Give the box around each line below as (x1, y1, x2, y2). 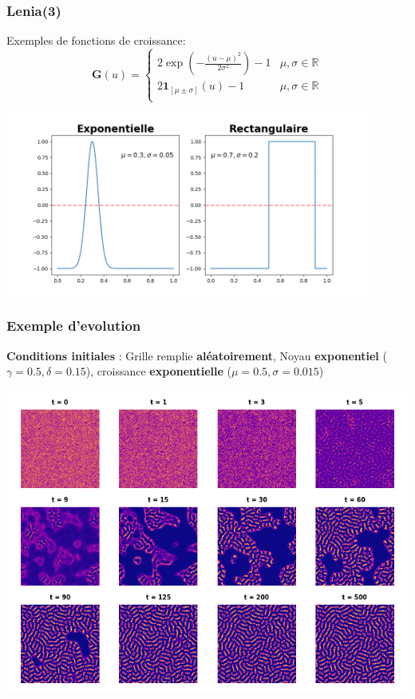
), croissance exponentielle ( (85, 363, 232, 379)
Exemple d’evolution (6, 316, 141, 336)
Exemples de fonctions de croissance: (6, 32, 186, 49)
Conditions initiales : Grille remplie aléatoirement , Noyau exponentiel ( (6, 347, 387, 363)
